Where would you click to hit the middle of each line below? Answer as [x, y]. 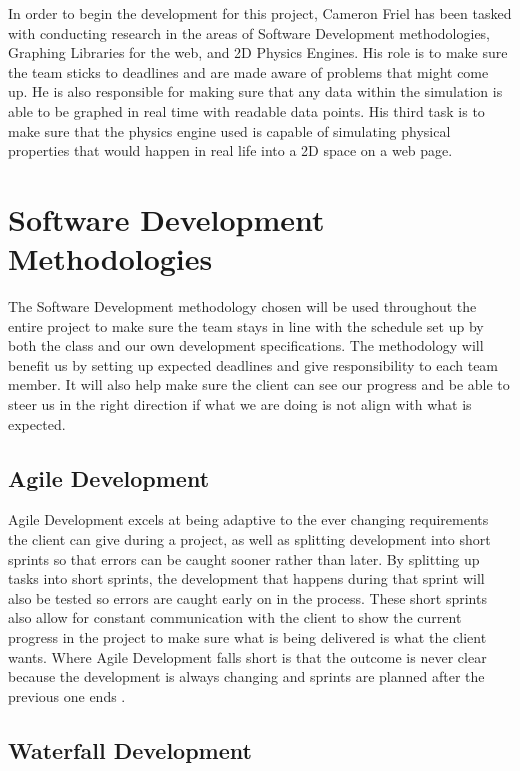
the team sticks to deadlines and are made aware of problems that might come [248, 71]
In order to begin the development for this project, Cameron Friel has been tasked [260, 13]
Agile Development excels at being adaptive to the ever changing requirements [248, 519]
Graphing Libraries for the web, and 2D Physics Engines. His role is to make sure [258, 52]
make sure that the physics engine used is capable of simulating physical [229, 130]
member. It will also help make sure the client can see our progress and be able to [259, 384]
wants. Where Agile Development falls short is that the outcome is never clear [247, 656]
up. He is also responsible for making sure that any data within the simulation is [255, 91]
